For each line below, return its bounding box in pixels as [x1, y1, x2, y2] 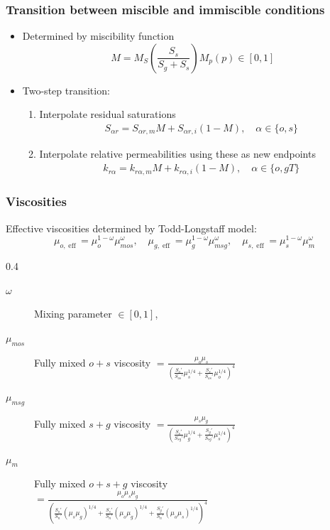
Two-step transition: [22, 82, 110, 97]
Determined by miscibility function [22, 28, 175, 43]
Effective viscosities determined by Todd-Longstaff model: [6, 220, 257, 235]
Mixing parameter [34, 306, 112, 321]
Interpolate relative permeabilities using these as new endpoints [39, 146, 316, 161]
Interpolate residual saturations [39, 107, 176, 121]
